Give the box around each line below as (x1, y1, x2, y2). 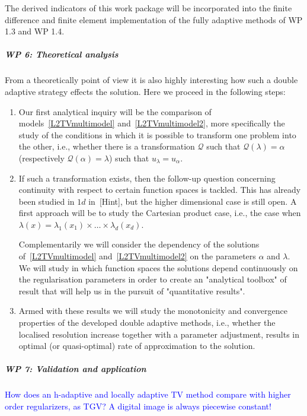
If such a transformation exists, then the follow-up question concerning (18, 172, 276, 184)
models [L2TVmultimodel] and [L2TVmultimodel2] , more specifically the (18, 117, 285, 129)
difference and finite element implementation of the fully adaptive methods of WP (5, 13, 303, 26)
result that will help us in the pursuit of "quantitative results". (18, 284, 245, 297)
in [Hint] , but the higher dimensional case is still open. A (88, 195, 297, 207)
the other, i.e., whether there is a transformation (18, 140, 195, 153)
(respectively (18, 151, 65, 164)
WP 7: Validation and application (5, 363, 146, 375)
